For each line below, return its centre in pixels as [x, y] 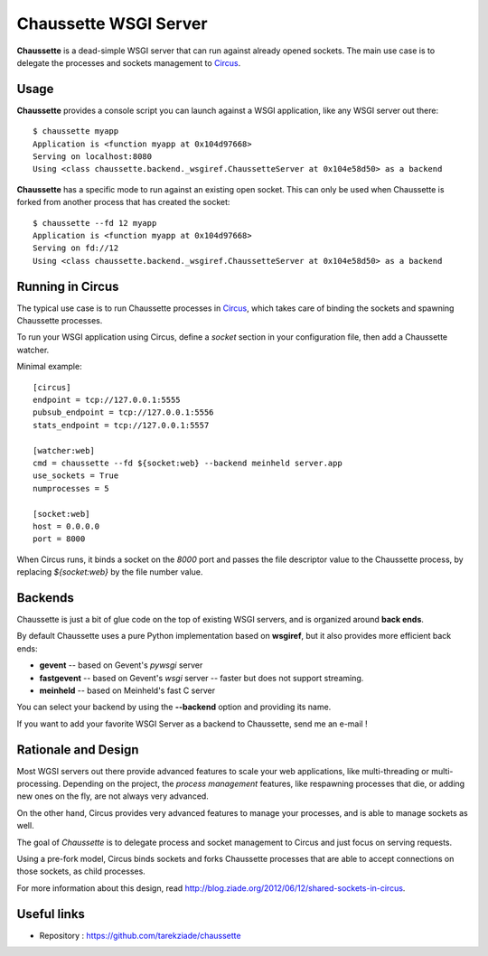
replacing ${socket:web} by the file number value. [110, 572]
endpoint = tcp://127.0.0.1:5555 [107, 400]
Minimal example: [49, 367]
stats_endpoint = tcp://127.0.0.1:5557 [121, 425]
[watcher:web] [64, 450]
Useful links [51, 914]
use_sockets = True [76, 476]
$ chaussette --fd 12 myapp [95, 223]
